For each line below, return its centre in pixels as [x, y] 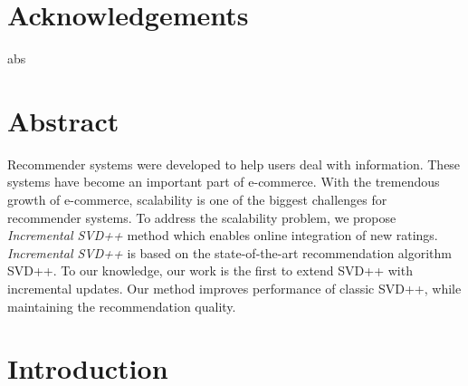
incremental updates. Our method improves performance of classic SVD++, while [234, 288]
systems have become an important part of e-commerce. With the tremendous [224, 182]
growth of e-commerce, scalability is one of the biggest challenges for [197, 200]
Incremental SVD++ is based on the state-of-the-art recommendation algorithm [229, 252]
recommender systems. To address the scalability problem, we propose [202, 217]
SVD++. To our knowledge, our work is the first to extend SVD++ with [210, 270]
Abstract [63, 120]
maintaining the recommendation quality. [122, 306]
